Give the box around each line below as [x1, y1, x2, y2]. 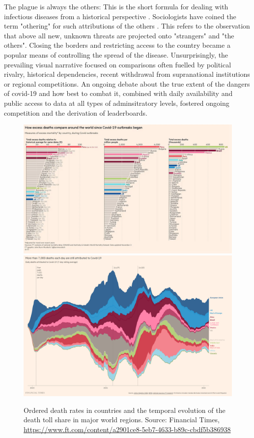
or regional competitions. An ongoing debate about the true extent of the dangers [4, 78, 250, 89]
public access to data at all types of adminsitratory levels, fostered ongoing [4, 97, 229, 108]
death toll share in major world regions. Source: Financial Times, [24, 414, 220, 425]
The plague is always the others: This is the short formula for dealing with [4, 1, 228, 11]
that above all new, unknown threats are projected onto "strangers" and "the [4, 30, 234, 40]
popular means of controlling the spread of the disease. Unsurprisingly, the [4, 49, 228, 60]
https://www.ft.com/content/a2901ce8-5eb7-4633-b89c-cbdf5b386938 [24, 424, 231, 434]
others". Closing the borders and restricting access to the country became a [4, 40, 230, 50]
